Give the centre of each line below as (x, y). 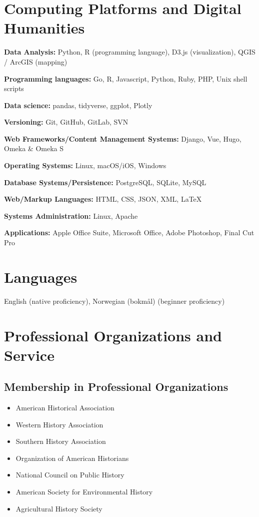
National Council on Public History (70, 475)
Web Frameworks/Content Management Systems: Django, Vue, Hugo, (123, 138)
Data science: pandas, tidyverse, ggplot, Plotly (78, 105)
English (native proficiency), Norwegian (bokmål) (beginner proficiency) (114, 301)
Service (29, 355)
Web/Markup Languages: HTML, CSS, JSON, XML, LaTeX (103, 199)
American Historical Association (65, 408)
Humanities (44, 28)
